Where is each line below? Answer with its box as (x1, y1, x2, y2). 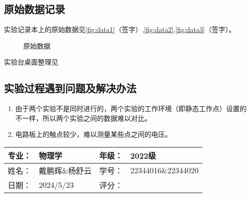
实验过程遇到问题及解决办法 (4, 81, 136, 96)
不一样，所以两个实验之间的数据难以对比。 (15, 113, 151, 123)
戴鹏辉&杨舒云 (39, 164, 92, 176)
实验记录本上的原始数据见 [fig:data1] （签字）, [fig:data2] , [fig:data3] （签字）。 (4, 24, 235, 34)
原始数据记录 (4, 1, 65, 16)
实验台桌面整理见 (4, 57, 58, 67)
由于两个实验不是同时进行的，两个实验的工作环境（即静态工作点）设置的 (15, 103, 247, 114)
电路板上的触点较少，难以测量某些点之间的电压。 (15, 129, 172, 139)
